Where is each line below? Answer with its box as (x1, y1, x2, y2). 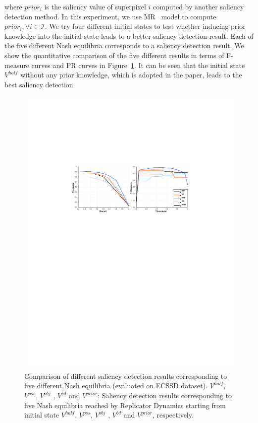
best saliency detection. (4, 79, 75, 89)
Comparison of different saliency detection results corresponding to (24, 370, 227, 381)
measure (4, 60, 29, 70)
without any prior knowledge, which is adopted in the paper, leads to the (20, 70, 242, 80)
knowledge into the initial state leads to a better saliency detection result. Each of (4, 30, 254, 41)
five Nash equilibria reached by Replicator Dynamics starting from (24, 400, 226, 410)
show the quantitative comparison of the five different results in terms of (4, 50, 224, 60)
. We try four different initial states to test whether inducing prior (45, 21, 246, 31)
